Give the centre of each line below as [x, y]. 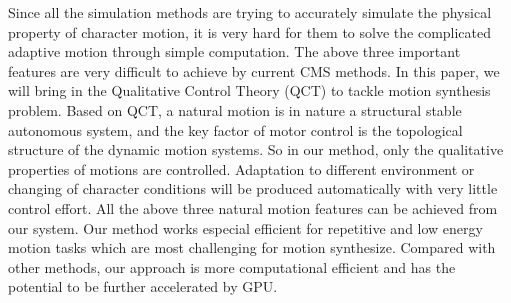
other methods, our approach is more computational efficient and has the [232, 266]
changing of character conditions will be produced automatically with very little [253, 188]
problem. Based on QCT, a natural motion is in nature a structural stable [235, 109]
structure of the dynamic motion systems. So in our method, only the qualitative [256, 149]
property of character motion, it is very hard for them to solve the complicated [250, 31]
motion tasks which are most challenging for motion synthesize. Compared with [252, 247]
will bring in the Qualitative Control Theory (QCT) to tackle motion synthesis [249, 90]
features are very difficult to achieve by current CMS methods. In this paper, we [254, 70]
